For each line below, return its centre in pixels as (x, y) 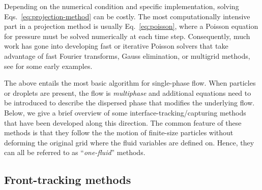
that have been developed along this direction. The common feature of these (123, 122)
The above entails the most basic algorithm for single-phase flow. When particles (130, 83)
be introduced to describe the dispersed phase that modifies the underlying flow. (129, 103)
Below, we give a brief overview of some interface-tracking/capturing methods (125, 112)
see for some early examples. (48, 66)
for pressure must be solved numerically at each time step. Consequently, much (127, 36)
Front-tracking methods (68, 180)
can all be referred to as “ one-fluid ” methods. (75, 152)
